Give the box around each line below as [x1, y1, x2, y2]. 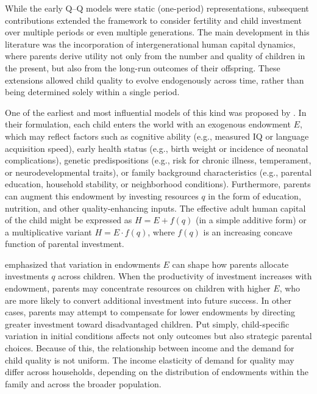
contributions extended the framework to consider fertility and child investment [5, 13, 302, 26]
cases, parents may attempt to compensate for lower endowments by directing [5, 306, 296, 318]
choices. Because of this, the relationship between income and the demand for [5, 342, 294, 354]
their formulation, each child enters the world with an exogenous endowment [5, 118, 291, 131]
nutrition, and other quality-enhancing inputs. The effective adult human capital [5, 201, 306, 214]
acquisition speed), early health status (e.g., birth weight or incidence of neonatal [5, 141, 308, 154]
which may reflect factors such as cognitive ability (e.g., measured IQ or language [5, 129, 309, 142]
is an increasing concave [203, 225, 293, 238]
